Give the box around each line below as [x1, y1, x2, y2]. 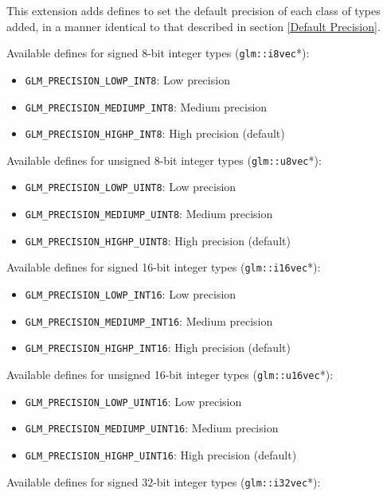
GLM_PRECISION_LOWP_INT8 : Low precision [25, 71, 230, 88]
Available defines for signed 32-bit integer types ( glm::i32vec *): [6, 473, 321, 490]
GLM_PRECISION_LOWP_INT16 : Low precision [25, 286, 236, 303]
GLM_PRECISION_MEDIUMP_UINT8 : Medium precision [25, 205, 273, 222]
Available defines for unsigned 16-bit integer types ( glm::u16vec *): [6, 366, 334, 383]
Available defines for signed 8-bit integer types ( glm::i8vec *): [6, 45, 310, 61]
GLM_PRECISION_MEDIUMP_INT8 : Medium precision [25, 98, 268, 115]
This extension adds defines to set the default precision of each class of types [6, 2, 381, 18]
